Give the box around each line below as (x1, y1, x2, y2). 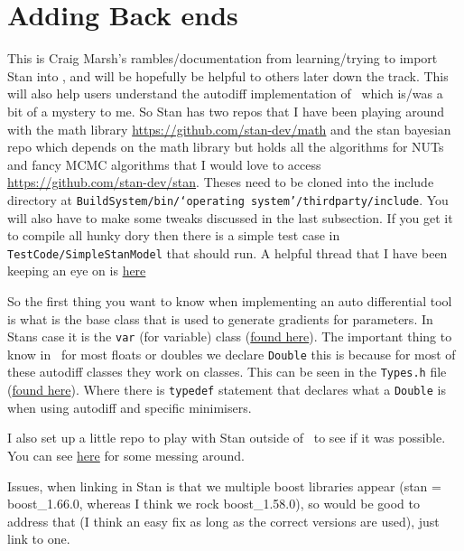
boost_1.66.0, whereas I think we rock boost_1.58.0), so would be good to (7, 494, 420, 513)
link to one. (7, 529, 70, 548)
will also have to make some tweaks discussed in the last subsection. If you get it (7, 208, 453, 227)
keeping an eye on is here (7, 261, 146, 280)
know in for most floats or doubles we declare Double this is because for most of (7, 344, 456, 363)
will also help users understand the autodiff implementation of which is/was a (7, 84, 443, 103)
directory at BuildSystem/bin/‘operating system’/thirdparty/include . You (7, 190, 449, 209)
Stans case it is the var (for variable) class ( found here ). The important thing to (7, 327, 452, 346)
